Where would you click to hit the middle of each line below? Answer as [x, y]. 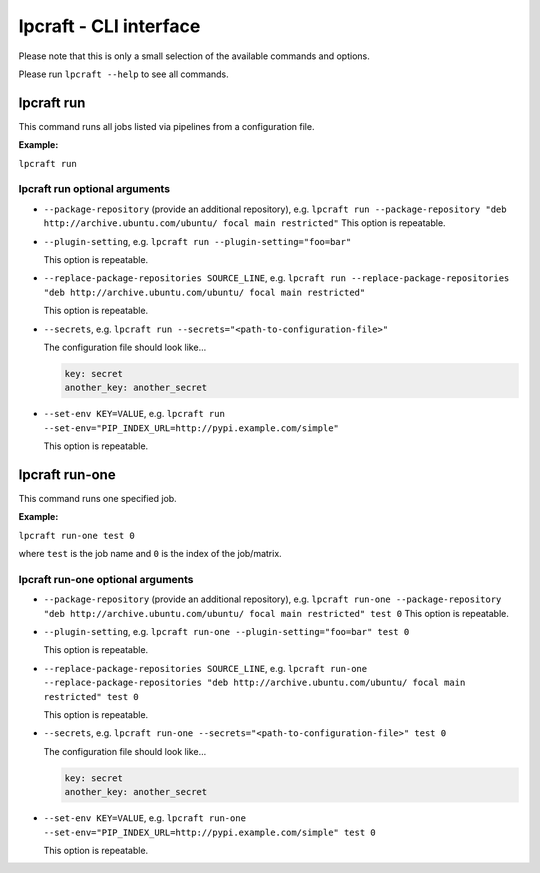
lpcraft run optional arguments [94, 189]
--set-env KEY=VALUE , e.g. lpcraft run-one [145, 818]
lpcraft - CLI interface [109, 26]
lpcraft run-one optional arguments [106, 579]
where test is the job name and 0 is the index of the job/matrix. [150, 554]
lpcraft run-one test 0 [76, 535]
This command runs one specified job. [97, 498]
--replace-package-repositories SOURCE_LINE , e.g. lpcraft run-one [205, 668]
